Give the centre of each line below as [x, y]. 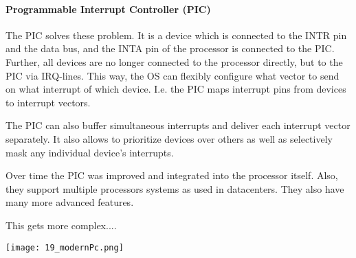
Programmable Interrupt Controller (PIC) [108, 9]
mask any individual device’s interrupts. [90, 152]
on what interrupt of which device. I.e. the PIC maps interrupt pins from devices [176, 89]
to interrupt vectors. [48, 102]
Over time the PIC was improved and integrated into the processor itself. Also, [172, 175]
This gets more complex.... [61, 225]
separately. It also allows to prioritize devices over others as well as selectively [169, 138]
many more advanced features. [70, 202]
